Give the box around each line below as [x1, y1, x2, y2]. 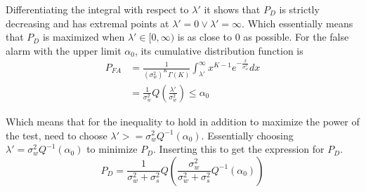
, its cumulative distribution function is [134, 43, 303, 57]
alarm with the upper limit [6, 43, 122, 57]
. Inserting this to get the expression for [153, 142, 325, 156]
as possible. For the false [243, 29, 349, 44]
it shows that [204, 2, 261, 16]
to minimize [86, 142, 138, 156]
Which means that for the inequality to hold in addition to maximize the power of [6, 114, 360, 128]
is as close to [177, 29, 232, 44]
